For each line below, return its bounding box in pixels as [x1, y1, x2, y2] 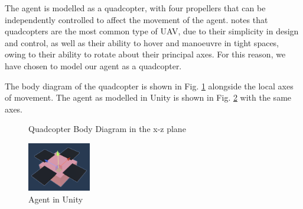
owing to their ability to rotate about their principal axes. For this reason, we [5, 48, 286, 60]
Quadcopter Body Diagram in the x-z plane [28, 123, 186, 135]
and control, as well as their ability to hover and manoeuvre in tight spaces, [5, 36, 279, 49]
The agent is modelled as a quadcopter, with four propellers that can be [5, 2, 266, 14]
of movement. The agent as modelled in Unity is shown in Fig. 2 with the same [5, 91, 292, 104]
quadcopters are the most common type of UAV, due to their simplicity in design [5, 25, 299, 37]
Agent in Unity [28, 192, 83, 205]
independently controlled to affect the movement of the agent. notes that [5, 13, 268, 25]
